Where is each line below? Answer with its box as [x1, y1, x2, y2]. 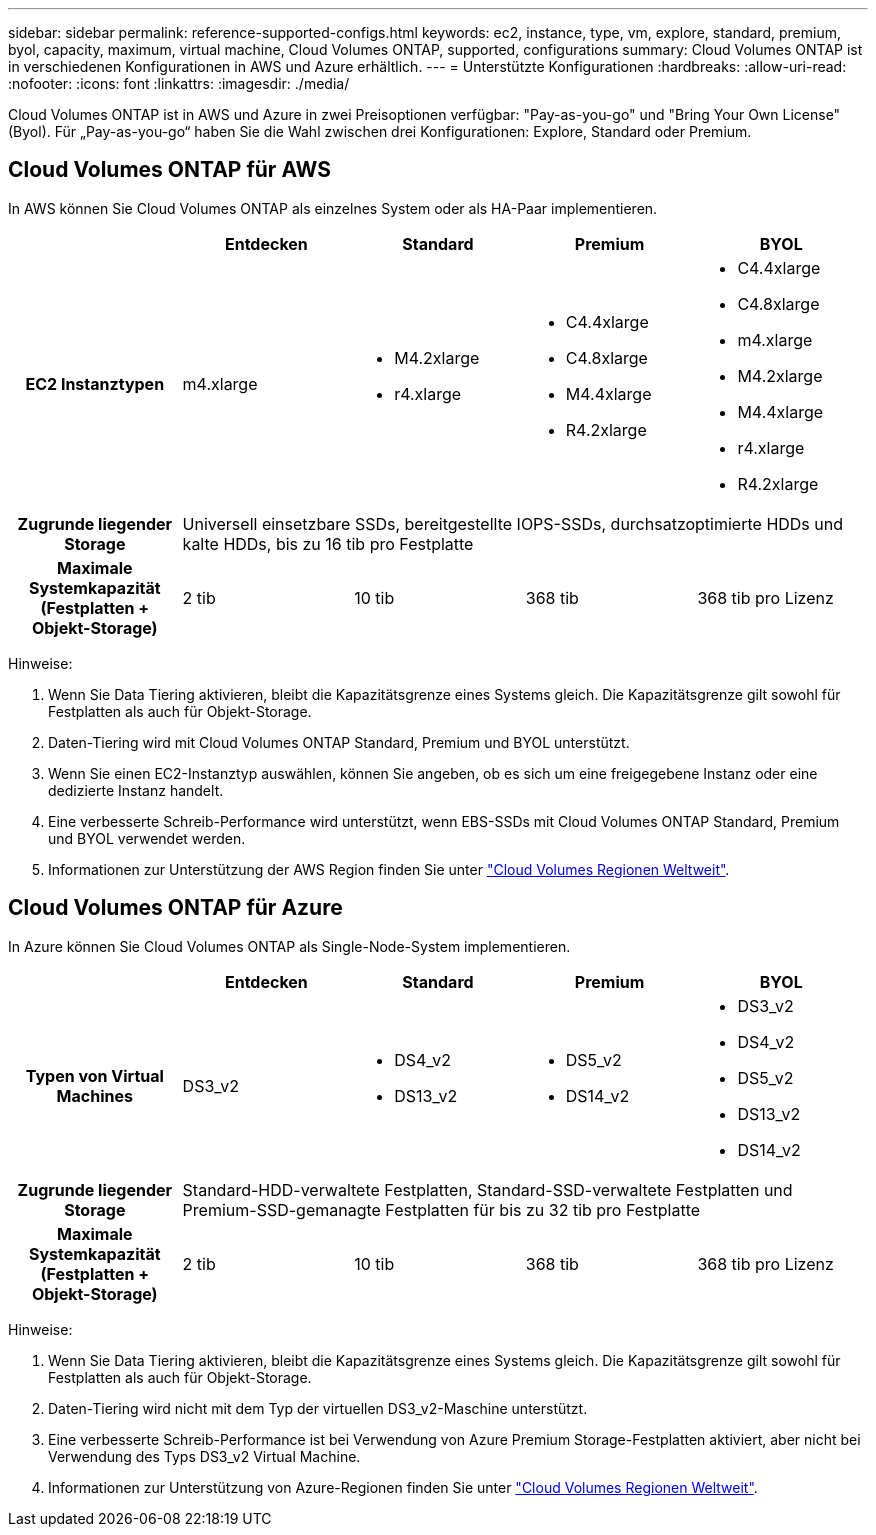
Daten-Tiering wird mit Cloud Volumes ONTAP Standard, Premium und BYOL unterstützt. [48, 733, 630, 751]
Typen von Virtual [25, 1065, 164, 1086]
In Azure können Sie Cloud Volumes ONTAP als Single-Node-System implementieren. [8, 937, 571, 955]
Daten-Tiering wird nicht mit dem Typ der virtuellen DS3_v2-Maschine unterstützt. [48, 1399, 588, 1417]
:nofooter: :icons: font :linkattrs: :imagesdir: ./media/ [8, 75, 350, 92]
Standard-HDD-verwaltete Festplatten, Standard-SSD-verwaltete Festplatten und [182, 1179, 793, 1200]
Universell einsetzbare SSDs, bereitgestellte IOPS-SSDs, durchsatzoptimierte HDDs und [182, 513, 844, 534]
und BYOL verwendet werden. [48, 829, 246, 847]
